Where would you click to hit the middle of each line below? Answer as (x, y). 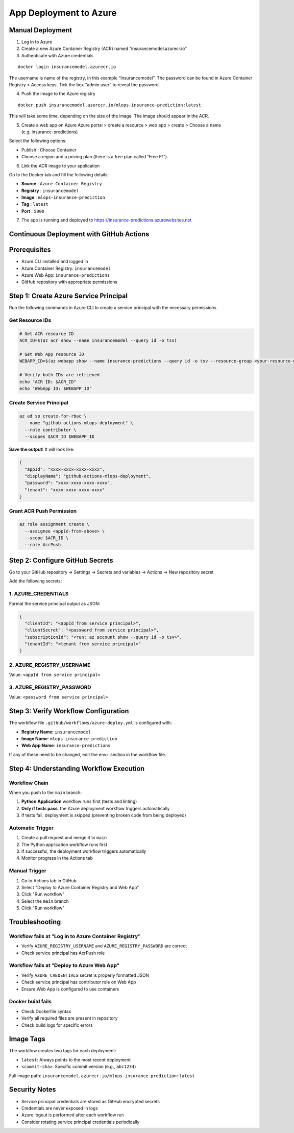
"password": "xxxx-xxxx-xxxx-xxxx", (69, 483)
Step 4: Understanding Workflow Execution (77, 768)
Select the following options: (38, 141)
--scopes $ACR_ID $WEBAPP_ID (60, 437)
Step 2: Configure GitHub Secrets (61, 560)
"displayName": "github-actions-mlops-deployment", (88, 476)
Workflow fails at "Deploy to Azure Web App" (64, 965)
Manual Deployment (40, 30)
